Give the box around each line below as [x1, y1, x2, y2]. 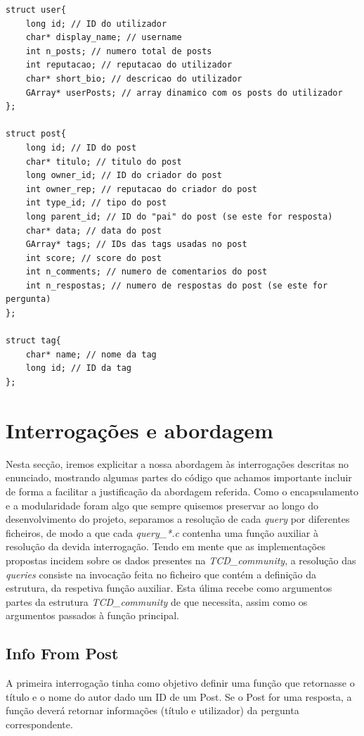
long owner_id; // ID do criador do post [25, 170, 222, 181]
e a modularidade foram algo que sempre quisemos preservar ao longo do [6, 497, 319, 512]
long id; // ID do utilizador [25, 18, 167, 29]
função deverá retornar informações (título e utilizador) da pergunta [6, 703, 299, 718]
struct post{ [6, 129, 66, 139]
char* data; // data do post [25, 225, 162, 236]
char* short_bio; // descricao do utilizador [25, 73, 242, 84]
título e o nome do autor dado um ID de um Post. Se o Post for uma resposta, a [6, 689, 352, 704]
